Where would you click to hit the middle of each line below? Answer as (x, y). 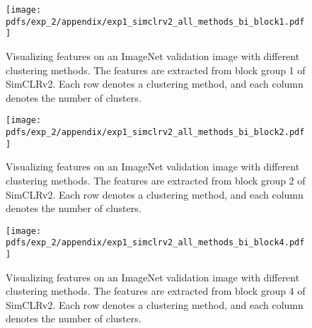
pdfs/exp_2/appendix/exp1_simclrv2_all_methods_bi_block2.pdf (155, 132)
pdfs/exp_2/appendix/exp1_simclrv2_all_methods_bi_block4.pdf (155, 243)
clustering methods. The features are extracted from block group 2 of (156, 180)
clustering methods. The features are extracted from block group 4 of (156, 291)
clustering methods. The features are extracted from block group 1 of (156, 70)
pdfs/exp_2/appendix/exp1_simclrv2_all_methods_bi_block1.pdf (155, 22)
